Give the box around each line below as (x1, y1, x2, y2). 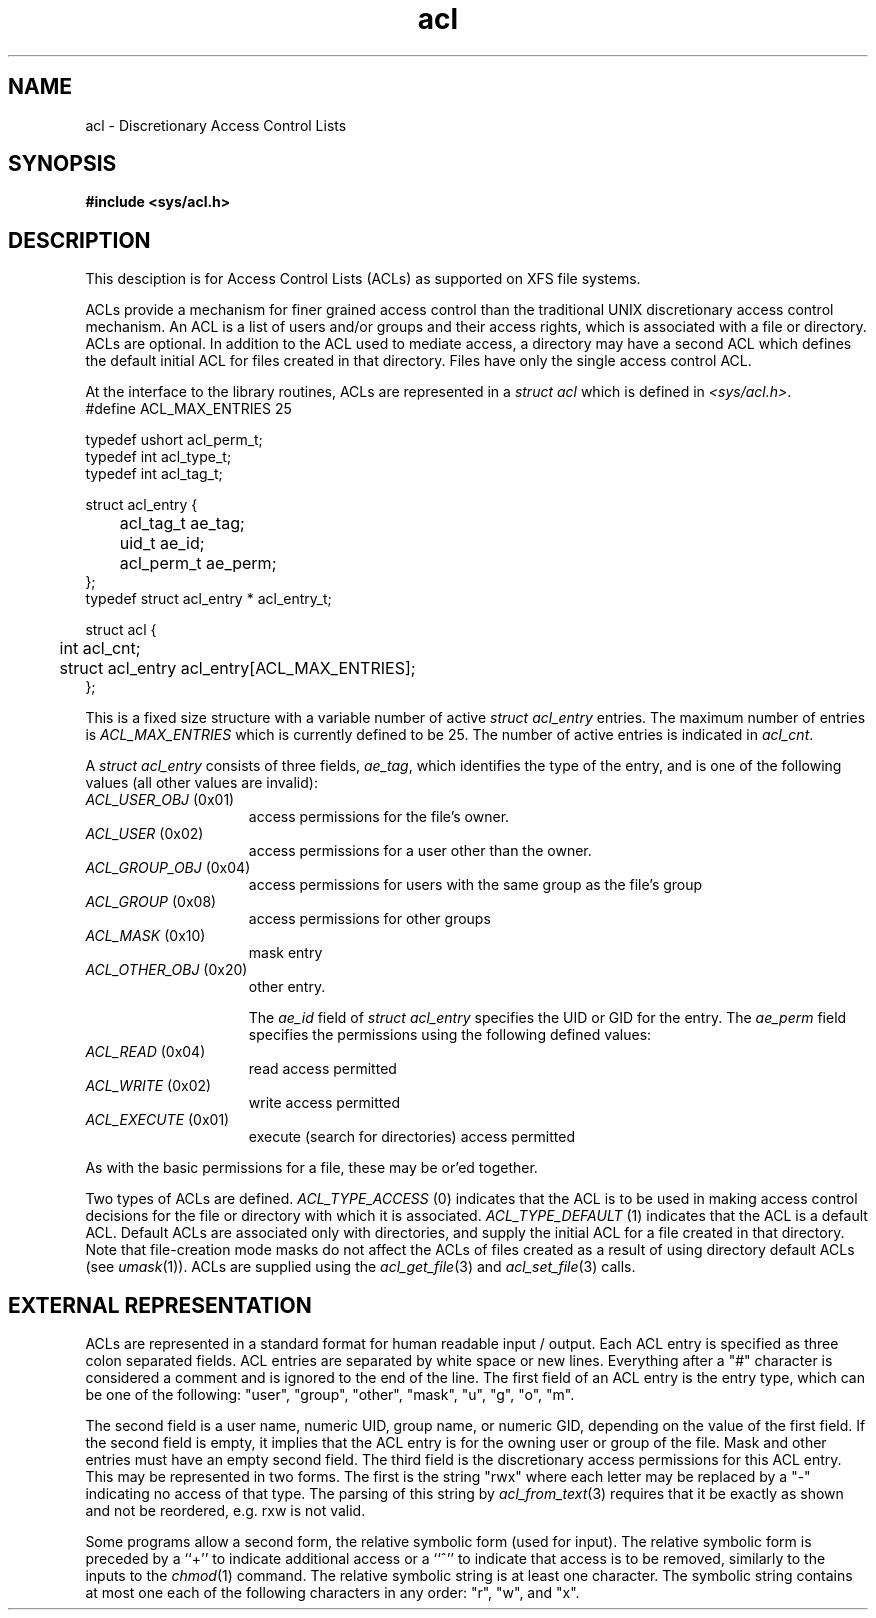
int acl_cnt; (59, 638, 141, 659)
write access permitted (248, 1094, 400, 1112)
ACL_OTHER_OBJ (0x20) (85, 961, 248, 979)
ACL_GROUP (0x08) (85, 893, 217, 911)
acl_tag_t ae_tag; (119, 513, 245, 534)
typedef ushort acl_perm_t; (85, 431, 263, 449)
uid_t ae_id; (119, 533, 205, 554)
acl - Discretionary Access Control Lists (85, 116, 347, 134)
